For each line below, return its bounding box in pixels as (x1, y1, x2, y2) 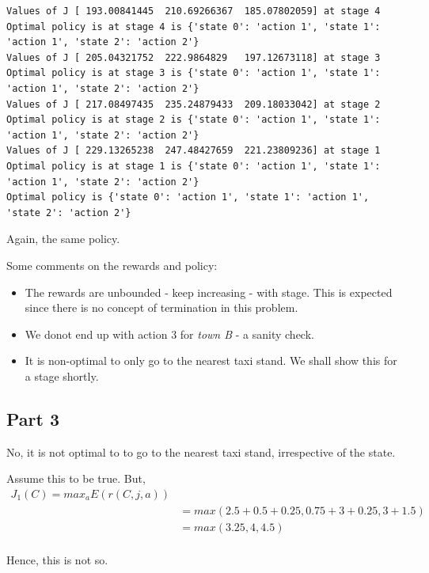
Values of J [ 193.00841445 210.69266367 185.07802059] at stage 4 (6, 6, 381, 17)
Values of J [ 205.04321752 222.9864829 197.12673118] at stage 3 (6, 51, 381, 63)
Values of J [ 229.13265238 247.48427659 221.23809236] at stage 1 (6, 145, 381, 157)
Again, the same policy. (6, 230, 120, 247)
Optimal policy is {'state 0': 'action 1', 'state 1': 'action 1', (6, 192, 370, 203)
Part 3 (6, 406, 60, 431)
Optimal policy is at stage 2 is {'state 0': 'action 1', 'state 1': (6, 114, 381, 126)
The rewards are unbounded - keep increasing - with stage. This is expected (25, 283, 393, 300)
